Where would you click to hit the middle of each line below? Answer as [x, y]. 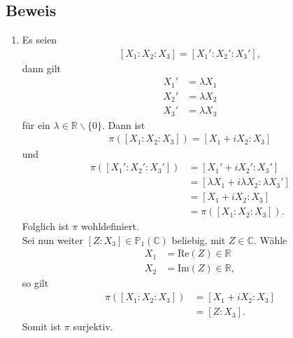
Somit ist [42, 326]
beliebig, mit [199, 239]
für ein [36, 124]
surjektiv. [93, 326]
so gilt [35, 283]
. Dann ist [123, 124]
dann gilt [42, 68]
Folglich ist [45, 226]
